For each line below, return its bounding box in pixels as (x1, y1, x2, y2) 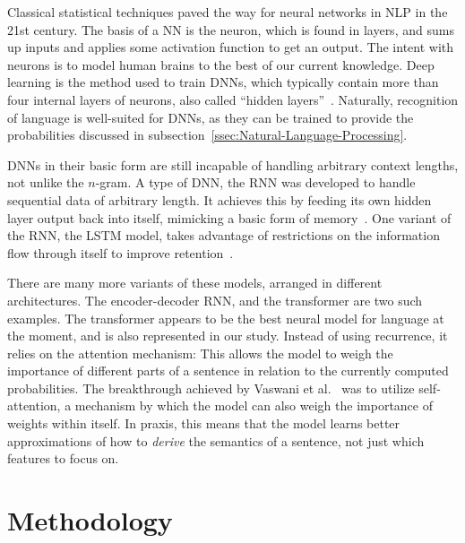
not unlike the (7, 173, 84, 192)
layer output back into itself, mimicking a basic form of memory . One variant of (7, 208, 452, 227)
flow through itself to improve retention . (7, 243, 234, 262)
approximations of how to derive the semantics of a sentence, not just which (7, 431, 425, 450)
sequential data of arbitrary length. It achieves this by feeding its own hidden (7, 190, 432, 209)
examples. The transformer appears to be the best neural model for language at (7, 308, 444, 327)
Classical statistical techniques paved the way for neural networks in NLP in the (7, 3, 448, 21)
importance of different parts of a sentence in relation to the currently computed (7, 361, 449, 380)
